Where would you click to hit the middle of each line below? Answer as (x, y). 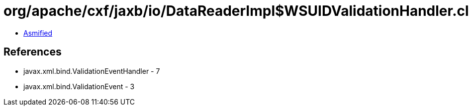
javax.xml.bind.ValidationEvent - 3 (79, 86)
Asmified (38, 33)
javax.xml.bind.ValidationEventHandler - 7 (92, 71)
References (33, 52)
